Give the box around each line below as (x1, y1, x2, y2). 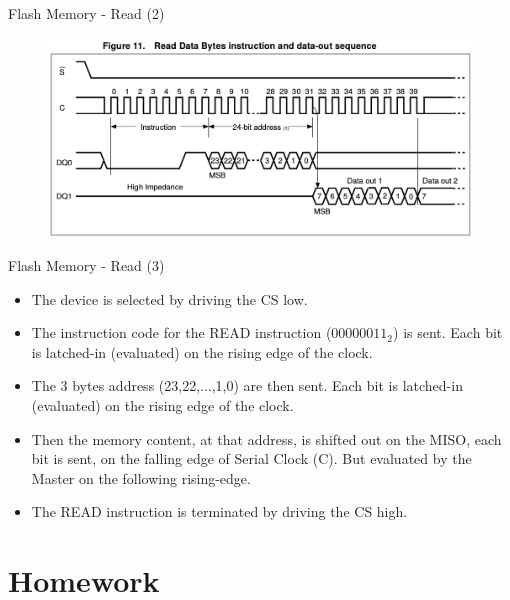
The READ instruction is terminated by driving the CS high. (31, 501, 408, 522)
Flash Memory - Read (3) (8, 254, 165, 275)
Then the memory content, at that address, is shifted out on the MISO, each (31, 428, 502, 449)
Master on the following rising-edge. (31, 467, 251, 488)
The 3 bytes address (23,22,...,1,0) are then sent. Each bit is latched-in (31, 375, 463, 396)
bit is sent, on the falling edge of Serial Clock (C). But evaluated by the (31, 448, 472, 469)
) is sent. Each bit (393, 322, 503, 343)
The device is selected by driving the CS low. (31, 288, 308, 309)
